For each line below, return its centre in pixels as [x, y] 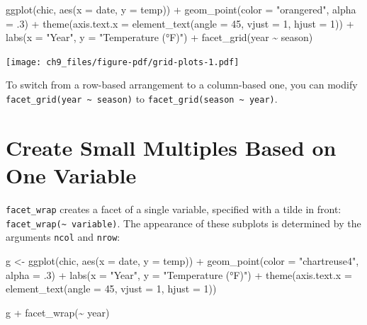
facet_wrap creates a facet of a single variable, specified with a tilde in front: [174, 209]
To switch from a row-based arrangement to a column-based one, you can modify [182, 85]
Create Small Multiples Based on [171, 147]
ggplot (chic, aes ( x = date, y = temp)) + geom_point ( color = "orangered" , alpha [181, 9]
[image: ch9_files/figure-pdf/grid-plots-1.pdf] [123, 62]
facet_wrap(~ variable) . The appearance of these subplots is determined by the [183, 223]
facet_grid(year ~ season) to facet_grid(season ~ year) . [142, 99]
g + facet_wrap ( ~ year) [58, 312]
